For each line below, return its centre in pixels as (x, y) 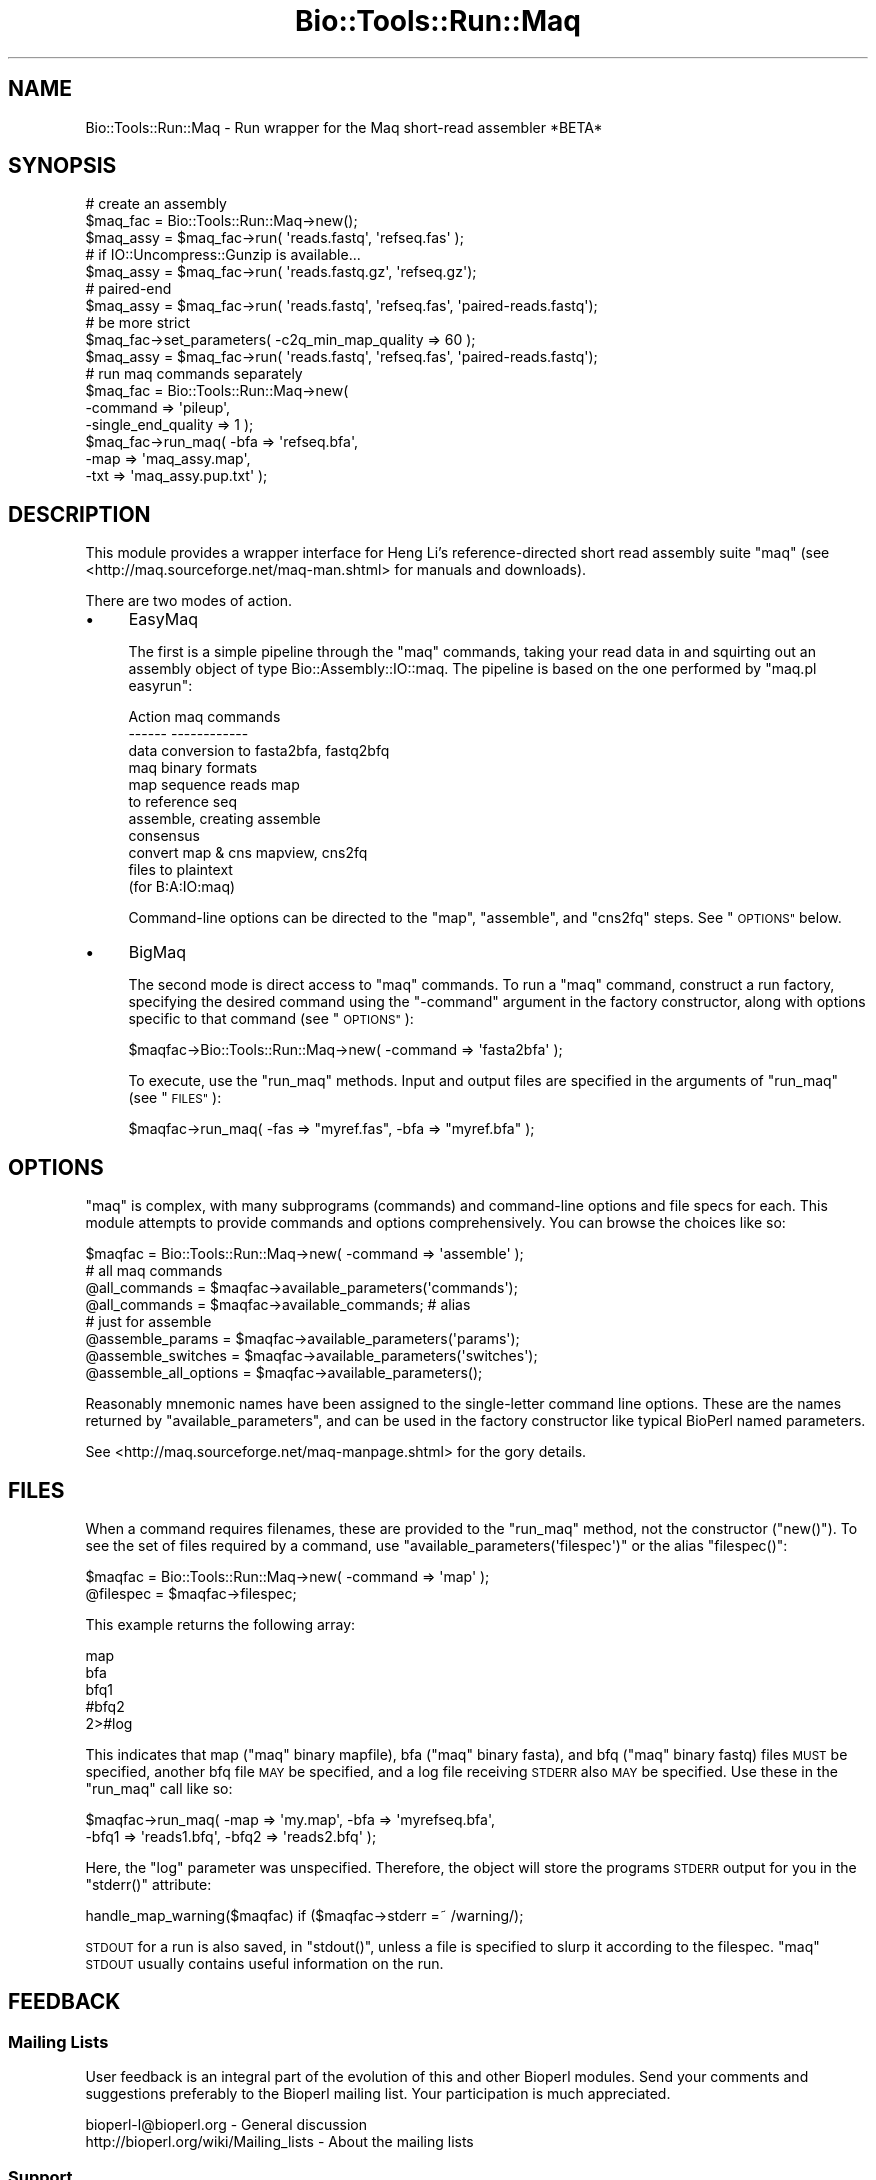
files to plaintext (180, 870)
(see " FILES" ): (175, 1098)
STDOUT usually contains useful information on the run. (264, 1963)
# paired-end (128, 289)
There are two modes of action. (189, 601)
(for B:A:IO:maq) (182, 887)
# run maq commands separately (194, 374)
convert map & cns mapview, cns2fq (248, 853)
